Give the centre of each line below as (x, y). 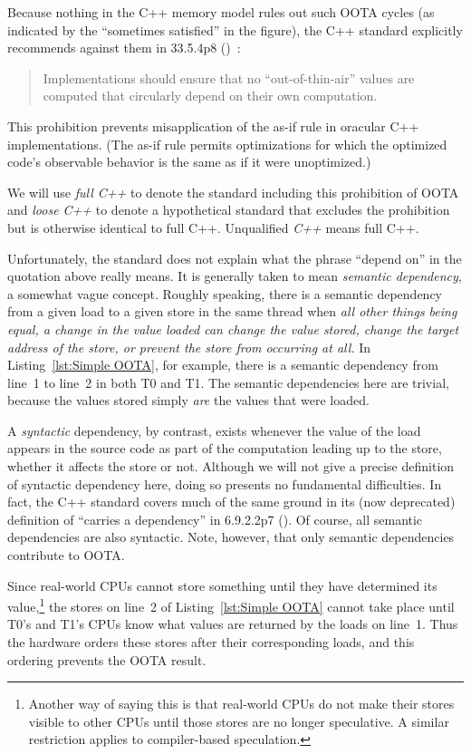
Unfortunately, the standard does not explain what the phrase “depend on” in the (235, 258)
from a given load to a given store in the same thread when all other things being (232, 311)
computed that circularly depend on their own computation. (210, 96)
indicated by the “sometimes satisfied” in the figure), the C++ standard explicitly (235, 29)
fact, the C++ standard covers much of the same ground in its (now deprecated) (231, 502)
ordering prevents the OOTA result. (107, 659)
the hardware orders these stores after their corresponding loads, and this (211, 642)
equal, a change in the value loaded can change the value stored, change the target (233, 329)
